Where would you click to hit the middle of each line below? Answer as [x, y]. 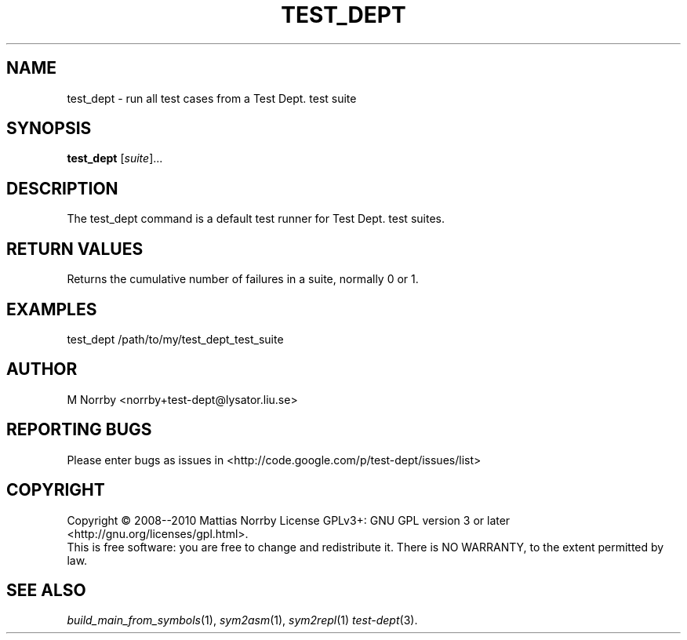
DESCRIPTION [62, 188]
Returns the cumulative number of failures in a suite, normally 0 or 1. [243, 279]
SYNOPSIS [49, 129]
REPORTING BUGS [79, 430]
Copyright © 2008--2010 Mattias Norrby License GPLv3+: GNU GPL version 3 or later [289, 520]
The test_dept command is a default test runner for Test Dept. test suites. [256, 219]
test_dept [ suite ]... [115, 158]
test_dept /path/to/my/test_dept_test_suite [175, 339]
